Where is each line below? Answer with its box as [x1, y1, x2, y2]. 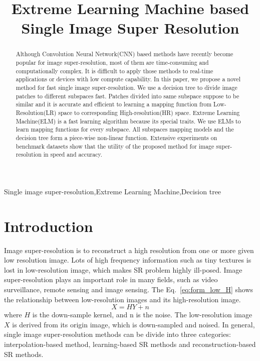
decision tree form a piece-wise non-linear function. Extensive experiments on [16, 133, 217, 142]
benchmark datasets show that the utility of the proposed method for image [16, 142, 214, 150]
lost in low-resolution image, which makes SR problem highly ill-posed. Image [4, 264, 242, 275]
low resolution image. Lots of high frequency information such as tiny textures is [4, 255, 251, 265]
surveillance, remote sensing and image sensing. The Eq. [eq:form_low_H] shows [4, 284, 253, 294]
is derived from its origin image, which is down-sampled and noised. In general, [12, 319, 255, 329]
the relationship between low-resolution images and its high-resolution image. [4, 294, 241, 304]
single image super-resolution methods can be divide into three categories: [4, 329, 231, 339]
